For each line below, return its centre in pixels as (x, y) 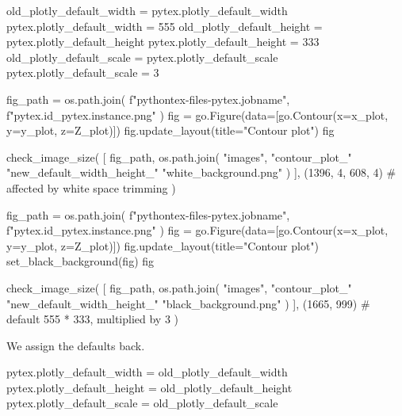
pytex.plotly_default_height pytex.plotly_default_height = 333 (163, 42)
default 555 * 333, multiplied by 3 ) (93, 319)
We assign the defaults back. (76, 345)
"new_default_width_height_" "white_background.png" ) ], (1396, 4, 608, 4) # (201, 172)
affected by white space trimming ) (91, 187)
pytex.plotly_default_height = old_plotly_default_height (149, 387)
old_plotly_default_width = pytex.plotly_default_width (147, 10)
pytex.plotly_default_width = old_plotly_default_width (147, 372)
